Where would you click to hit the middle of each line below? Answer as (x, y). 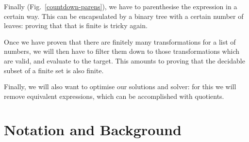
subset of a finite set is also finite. (54, 70)
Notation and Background (93, 129)
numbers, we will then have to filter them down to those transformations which (122, 51)
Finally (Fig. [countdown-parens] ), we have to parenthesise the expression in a (121, 6)
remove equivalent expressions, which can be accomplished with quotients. (114, 96)
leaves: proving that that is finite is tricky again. (76, 25)
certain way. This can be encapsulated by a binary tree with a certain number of (124, 16)
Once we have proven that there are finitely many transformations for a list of (120, 41)
